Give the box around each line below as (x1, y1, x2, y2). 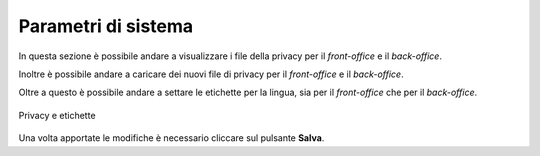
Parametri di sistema (18, 15, 194, 37)
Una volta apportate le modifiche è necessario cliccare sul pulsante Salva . (18, 132, 325, 144)
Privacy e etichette (18, 109, 96, 121)
